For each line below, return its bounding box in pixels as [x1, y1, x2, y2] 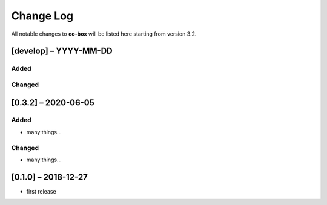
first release [26, 187, 57, 195]
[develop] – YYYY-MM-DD [11, 46, 113, 56]
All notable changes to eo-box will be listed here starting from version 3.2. [11, 30, 197, 37]
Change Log [11, 9, 74, 22]
